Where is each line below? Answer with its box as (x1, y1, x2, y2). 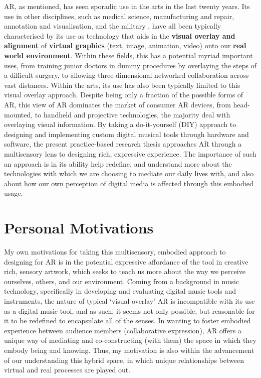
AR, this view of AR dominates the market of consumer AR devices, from (4, 99, 231, 109)
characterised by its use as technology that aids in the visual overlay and (4, 30, 235, 41)
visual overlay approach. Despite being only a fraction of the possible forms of (4, 89, 243, 100)
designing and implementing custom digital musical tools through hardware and (4, 129, 249, 139)
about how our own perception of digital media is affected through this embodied (4, 178, 253, 188)
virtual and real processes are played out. (4, 364, 130, 375)
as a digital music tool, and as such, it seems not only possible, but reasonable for (4, 305, 255, 316)
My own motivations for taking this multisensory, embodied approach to (4, 246, 226, 257)
